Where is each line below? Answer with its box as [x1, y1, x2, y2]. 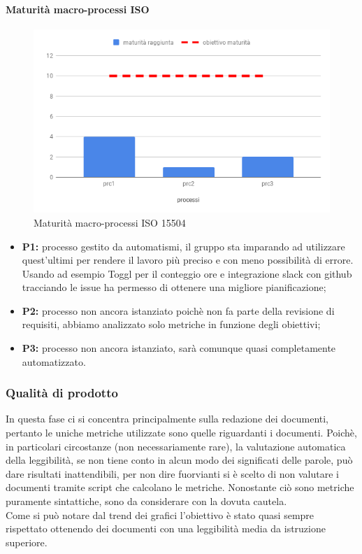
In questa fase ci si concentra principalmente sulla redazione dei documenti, [6, 411, 329, 426]
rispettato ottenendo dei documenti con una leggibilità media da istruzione [6, 521, 326, 536]
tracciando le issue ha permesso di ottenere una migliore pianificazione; [22, 280, 326, 294]
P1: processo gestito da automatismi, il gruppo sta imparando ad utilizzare [22, 239, 345, 253]
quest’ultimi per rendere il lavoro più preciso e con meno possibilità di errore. [22, 253, 354, 267]
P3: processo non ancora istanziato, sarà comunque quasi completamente [22, 341, 336, 355]
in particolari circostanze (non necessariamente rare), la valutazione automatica [6, 439, 346, 453]
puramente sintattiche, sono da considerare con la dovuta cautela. [6, 494, 287, 509]
